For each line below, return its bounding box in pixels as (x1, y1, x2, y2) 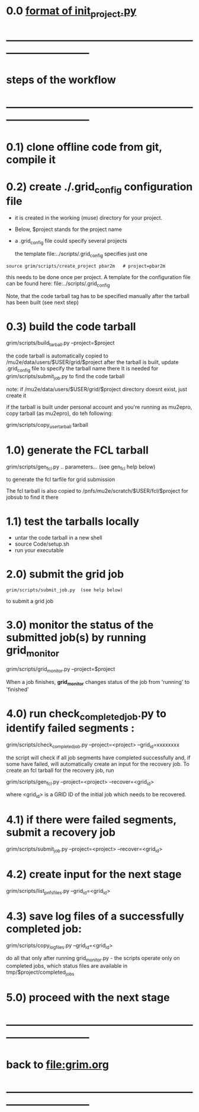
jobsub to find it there (6, 494, 59, 501)
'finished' (6, 686, 30, 693)
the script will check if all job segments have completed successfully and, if (6, 754, 191, 761)
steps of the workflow (6, 73, 117, 87)
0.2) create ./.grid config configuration (6, 180, 193, 195)
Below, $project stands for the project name (14, 226, 123, 233)
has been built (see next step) (6, 299, 79, 306)
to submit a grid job (6, 598, 54, 605)
